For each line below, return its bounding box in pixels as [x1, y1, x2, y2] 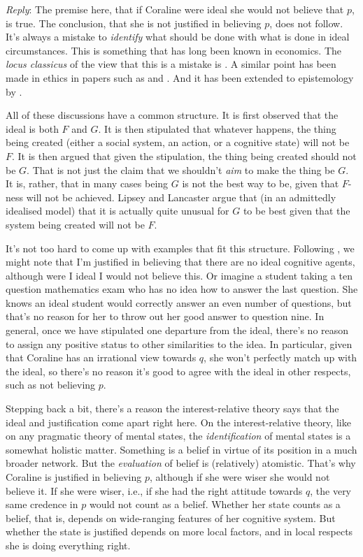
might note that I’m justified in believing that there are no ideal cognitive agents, [6, 254, 355, 269]
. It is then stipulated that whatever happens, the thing [98, 121, 336, 136]
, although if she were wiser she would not [150, 470, 330, 484]
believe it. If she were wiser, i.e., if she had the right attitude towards [6, 483, 303, 498]
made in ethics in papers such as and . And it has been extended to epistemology [6, 70, 354, 85]
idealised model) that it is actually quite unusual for [6, 203, 229, 218]
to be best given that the [243, 203, 350, 218]
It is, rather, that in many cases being [6, 176, 169, 191]
